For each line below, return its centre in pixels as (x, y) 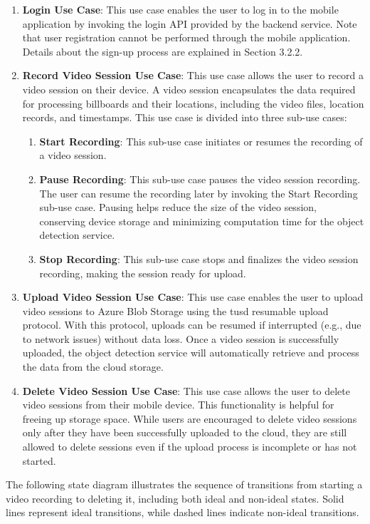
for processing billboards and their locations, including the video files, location (193, 103)
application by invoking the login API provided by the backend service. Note (190, 23)
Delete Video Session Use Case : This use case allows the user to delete (186, 390)
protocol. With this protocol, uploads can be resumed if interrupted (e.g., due (192, 325)
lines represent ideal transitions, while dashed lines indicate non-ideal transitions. (183, 512)
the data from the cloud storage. (93, 367)
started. (39, 460)
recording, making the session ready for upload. (143, 273)
